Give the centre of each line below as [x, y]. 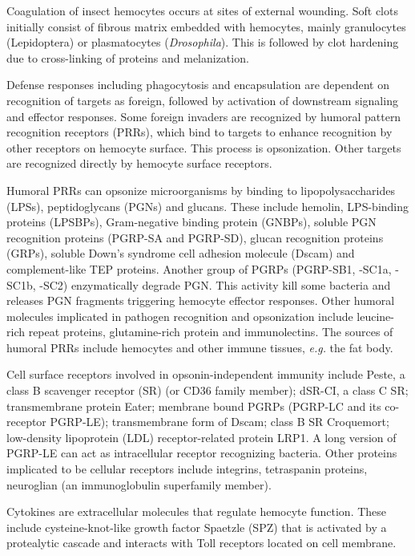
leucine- [375, 316]
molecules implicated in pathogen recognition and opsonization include [180, 316]
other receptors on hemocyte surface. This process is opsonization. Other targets [204, 147]
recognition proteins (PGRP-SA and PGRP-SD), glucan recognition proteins [195, 237]
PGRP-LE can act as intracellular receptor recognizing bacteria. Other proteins [202, 453]
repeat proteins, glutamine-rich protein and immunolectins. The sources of [211, 332]
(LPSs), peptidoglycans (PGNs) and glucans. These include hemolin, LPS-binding [208, 206]
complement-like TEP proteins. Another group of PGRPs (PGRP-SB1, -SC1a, [199, 268]
